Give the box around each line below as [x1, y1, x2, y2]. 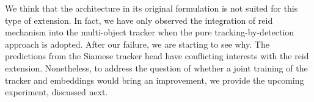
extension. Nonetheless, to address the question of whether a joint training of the [5, 61, 308, 74]
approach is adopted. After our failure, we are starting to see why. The [5, 37, 269, 50]
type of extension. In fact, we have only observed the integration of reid [5, 13, 273, 26]
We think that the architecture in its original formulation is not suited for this [5, 2, 298, 14]
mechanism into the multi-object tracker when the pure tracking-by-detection [5, 26, 294, 38]
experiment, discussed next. [5, 86, 108, 98]
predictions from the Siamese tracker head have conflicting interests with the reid [5, 49, 309, 62]
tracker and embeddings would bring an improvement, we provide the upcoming [5, 73, 304, 86]
